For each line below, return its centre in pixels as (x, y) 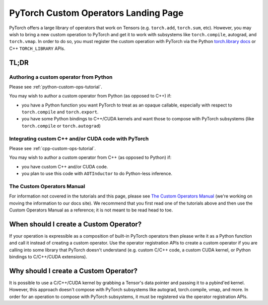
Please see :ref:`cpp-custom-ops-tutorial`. (53, 148)
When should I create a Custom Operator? (75, 224)
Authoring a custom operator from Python (61, 77)
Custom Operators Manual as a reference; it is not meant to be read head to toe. (91, 210)
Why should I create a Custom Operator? (73, 271)
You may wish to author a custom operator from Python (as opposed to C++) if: (90, 96)
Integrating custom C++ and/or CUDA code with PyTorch (79, 139)
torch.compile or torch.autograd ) (61, 126)
